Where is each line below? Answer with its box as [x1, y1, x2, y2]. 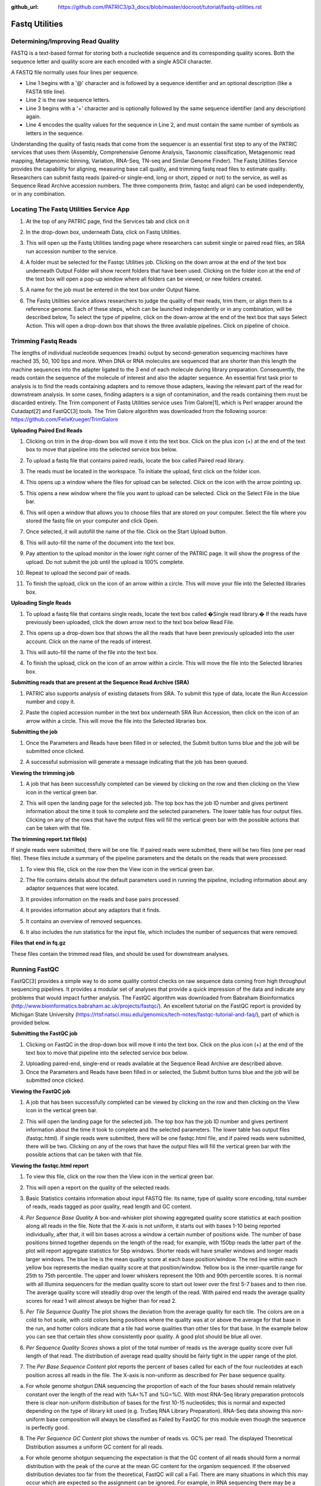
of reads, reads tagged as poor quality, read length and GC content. [26, 1203, 192, 1210]
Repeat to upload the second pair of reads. [26, 569, 131, 576]
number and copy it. [26, 698, 75, 706]
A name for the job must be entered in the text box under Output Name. [26, 286, 201, 294]
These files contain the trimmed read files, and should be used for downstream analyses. [11, 950, 229, 957]
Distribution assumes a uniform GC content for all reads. [26, 1443, 163, 1450]
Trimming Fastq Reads [11, 336, 77, 345]
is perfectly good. [26, 1424, 70, 1431]
